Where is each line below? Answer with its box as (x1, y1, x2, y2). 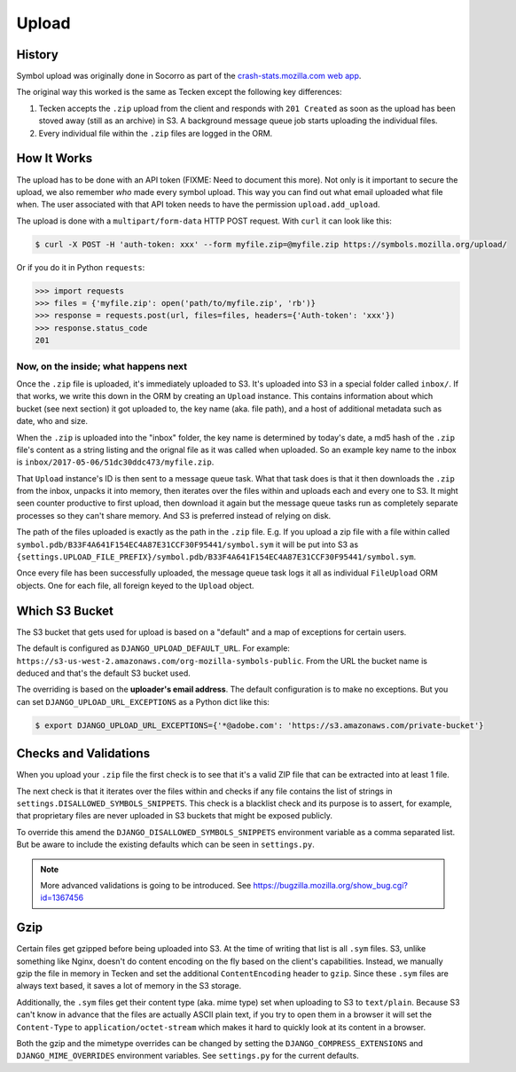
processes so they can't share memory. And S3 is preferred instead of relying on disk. (16, 510, 332, 520)
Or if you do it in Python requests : (16, 262, 145, 272)
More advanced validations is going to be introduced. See (40, 880, 252, 890)
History (16, 47, 59, 62)
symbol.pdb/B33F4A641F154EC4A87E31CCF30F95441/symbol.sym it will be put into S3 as (16, 539, 359, 550)
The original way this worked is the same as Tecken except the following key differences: (16, 87, 342, 98)
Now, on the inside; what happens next (16, 360, 188, 372)
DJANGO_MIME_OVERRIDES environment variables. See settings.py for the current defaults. (16, 1051, 359, 1061)
